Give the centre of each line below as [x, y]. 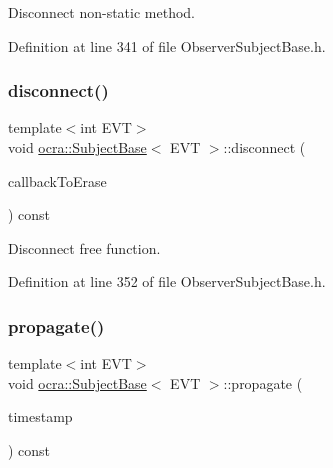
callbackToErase [57, 180]
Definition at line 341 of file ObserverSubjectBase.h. [167, 45]
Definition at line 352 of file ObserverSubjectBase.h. [167, 281]
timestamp [40, 416]
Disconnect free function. [84, 247]
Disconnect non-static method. [102, 12]
